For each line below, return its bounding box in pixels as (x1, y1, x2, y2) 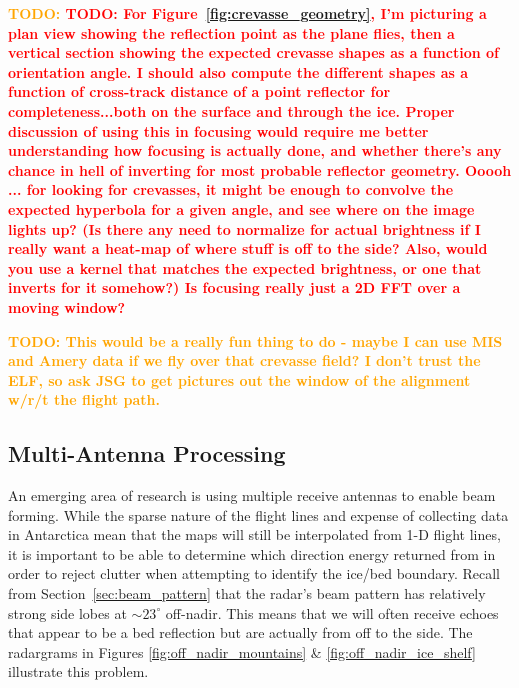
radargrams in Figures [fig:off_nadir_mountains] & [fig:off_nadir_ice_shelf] (8, 641, 476, 662)
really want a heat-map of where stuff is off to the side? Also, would (8, 238, 488, 259)
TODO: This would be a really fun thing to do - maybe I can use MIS (8, 330, 503, 351)
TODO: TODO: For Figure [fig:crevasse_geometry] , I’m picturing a (8, 3, 487, 23)
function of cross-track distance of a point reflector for (8, 81, 391, 102)
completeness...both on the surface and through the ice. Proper (8, 100, 455, 121)
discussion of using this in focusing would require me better (8, 120, 429, 141)
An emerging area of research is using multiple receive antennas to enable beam (8, 485, 496, 506)
